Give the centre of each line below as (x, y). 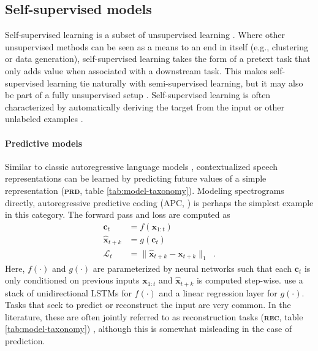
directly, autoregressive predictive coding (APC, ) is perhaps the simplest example (159, 202)
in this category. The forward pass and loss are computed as (118, 214)
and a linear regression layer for (218, 292)
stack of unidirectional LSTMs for (68, 292)
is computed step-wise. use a (250, 280)
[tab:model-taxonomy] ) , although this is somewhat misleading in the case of (149, 329)
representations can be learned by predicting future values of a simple (136, 178)
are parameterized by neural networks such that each (192, 268)
